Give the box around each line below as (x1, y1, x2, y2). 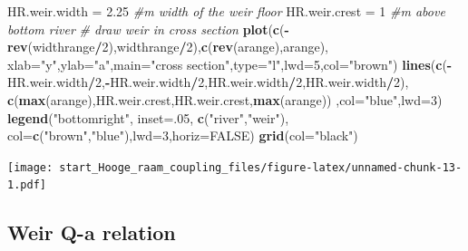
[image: (7, 160, 54, 174)
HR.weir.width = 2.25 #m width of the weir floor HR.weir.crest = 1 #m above (7, 2, 445, 20)
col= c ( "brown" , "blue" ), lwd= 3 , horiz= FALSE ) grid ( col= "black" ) (7, 126, 358, 145)
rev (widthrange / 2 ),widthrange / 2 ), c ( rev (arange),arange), (7, 37, 329, 56)
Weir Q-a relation (7, 218, 176, 246)
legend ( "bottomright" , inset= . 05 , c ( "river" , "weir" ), (7, 108, 289, 127)
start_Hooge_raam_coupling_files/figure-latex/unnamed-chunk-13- (59, 160, 463, 174)
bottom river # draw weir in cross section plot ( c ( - (7, 19, 289, 38)
